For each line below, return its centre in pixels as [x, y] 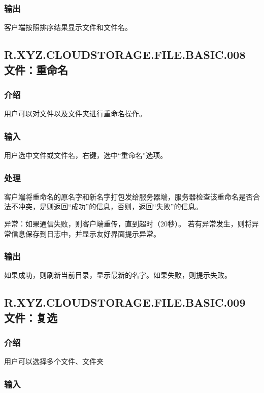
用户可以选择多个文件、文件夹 [54, 361]
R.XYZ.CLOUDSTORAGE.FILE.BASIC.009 [125, 302]
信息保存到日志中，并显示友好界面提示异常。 [86, 233]
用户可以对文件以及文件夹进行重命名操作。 [75, 113]
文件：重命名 [36, 69]
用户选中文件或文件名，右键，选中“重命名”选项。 [86, 155]
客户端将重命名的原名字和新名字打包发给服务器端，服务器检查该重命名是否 [128, 196]
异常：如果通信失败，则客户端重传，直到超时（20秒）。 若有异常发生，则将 [128, 224]
